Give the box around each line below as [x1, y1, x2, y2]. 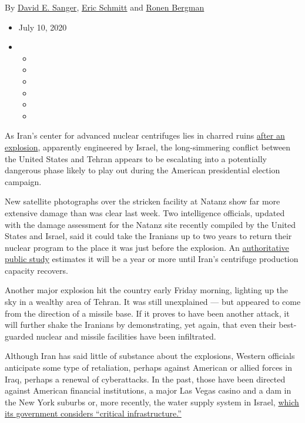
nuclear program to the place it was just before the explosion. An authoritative [5, 241, 289, 253]
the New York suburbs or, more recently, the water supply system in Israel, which [5, 395, 299, 408]
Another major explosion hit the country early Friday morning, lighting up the [5, 284, 289, 296]
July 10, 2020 [18, 21, 67, 33]
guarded [5, 330, 34, 342]
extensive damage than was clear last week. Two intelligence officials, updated [5, 206, 285, 219]
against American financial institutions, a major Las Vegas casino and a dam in [5, 384, 291, 397]
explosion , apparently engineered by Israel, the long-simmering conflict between [5, 140, 291, 153]
